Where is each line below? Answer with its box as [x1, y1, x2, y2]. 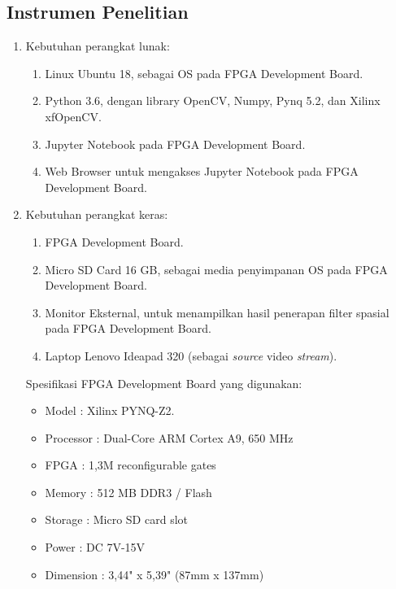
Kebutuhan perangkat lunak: [25, 37, 170, 55]
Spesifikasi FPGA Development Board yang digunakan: [25, 374, 302, 391]
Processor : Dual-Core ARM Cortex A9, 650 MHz [45, 429, 294, 446]
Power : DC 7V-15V [45, 539, 146, 556]
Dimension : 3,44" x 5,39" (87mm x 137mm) [45, 565, 264, 582]
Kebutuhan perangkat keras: [25, 206, 168, 223]
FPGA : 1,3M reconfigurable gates [45, 456, 216, 473]
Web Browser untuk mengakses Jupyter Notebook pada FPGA [45, 163, 359, 180]
